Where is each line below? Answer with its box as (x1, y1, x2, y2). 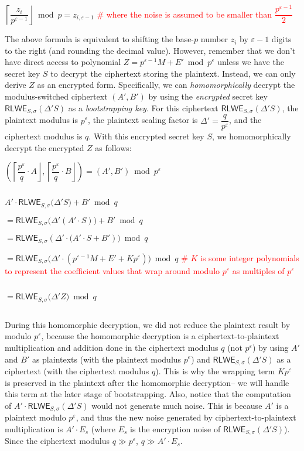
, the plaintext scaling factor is (88, 114, 198, 126)
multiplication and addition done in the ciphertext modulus (5, 341, 218, 353)
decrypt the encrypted (5, 141, 84, 153)
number (200, 33, 228, 45)
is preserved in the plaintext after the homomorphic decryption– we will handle (5, 376, 289, 388)
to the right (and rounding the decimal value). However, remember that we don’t (5, 44, 296, 56)
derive (5, 78, 26, 91)
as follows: (95, 141, 132, 153)
